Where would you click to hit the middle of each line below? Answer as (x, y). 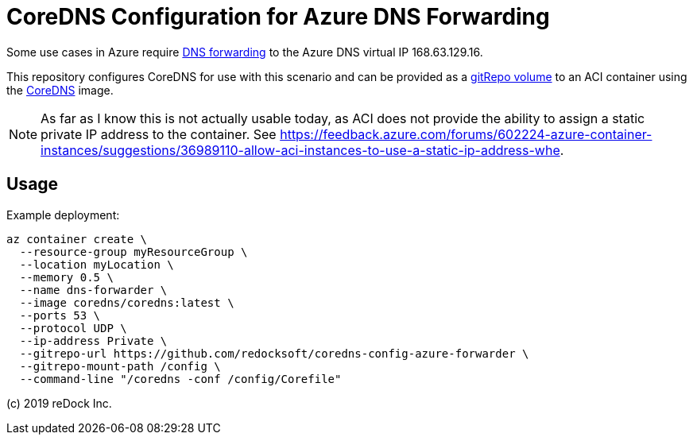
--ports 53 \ (60, 315)
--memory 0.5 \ (66, 277)
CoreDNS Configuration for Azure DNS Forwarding (278, 17)
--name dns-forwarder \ (93, 290)
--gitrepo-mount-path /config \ (120, 366)
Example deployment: (63, 215)
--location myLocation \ (97, 264)
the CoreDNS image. (60, 90)
